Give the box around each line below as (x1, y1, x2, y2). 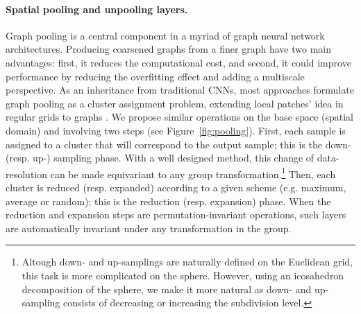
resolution (6, 166, 48, 181)
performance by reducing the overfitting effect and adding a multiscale (6, 69, 305, 83)
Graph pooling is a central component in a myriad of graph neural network (6, 28, 325, 42)
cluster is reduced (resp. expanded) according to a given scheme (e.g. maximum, (6, 180, 346, 194)
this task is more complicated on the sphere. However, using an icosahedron (22, 268, 344, 282)
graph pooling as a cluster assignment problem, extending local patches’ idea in (6, 96, 344, 110)
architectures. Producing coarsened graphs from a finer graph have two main (6, 42, 331, 56)
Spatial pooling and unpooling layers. (6, 1, 188, 16)
